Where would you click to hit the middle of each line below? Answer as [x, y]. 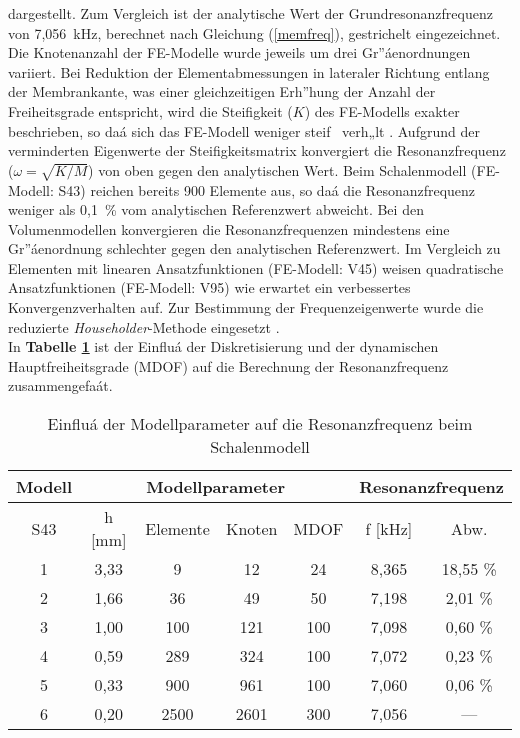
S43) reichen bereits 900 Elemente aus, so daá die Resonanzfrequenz [267, 189]
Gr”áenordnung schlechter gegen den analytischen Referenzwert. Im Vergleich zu [254, 248]
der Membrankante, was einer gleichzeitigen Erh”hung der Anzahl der [222, 91]
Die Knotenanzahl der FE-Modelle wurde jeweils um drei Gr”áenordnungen [239, 52]
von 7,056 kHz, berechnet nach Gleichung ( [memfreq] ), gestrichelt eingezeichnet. [254, 32]
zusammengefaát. [60, 385]
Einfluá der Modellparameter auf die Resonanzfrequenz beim [260, 424]
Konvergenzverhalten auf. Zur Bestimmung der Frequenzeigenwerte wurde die [246, 307]
